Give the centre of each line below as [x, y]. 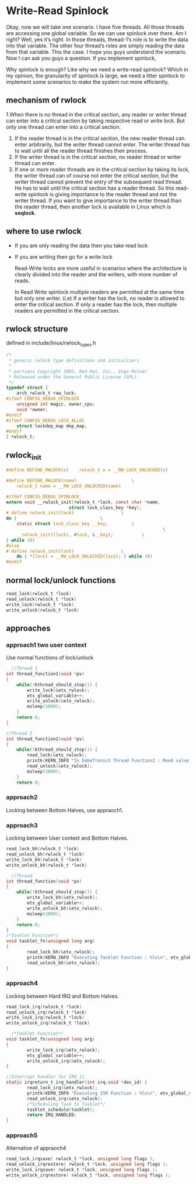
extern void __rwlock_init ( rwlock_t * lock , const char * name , [83, 502]
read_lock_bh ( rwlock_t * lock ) [43, 849]
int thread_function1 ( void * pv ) [45, 674]
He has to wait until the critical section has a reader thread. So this [94, 188]
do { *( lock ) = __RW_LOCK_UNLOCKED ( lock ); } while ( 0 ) [85, 557]
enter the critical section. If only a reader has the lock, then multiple [96, 304]
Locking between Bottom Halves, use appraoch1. [65, 810]
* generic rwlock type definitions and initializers [74, 361]
